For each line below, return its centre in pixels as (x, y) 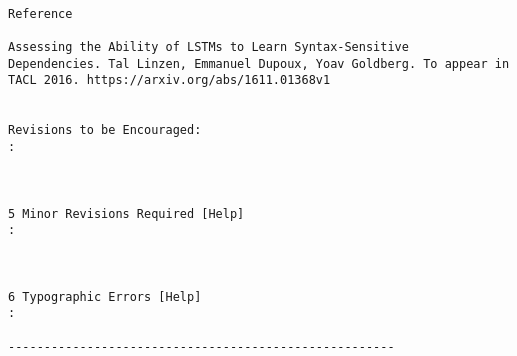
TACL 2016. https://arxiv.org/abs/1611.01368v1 (169, 80)
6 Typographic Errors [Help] (105, 296)
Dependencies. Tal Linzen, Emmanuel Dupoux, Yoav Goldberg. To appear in (259, 63)
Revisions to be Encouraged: (105, 130)
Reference (40, 13)
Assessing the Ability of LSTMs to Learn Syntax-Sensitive (208, 46)
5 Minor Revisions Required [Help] (126, 213)
